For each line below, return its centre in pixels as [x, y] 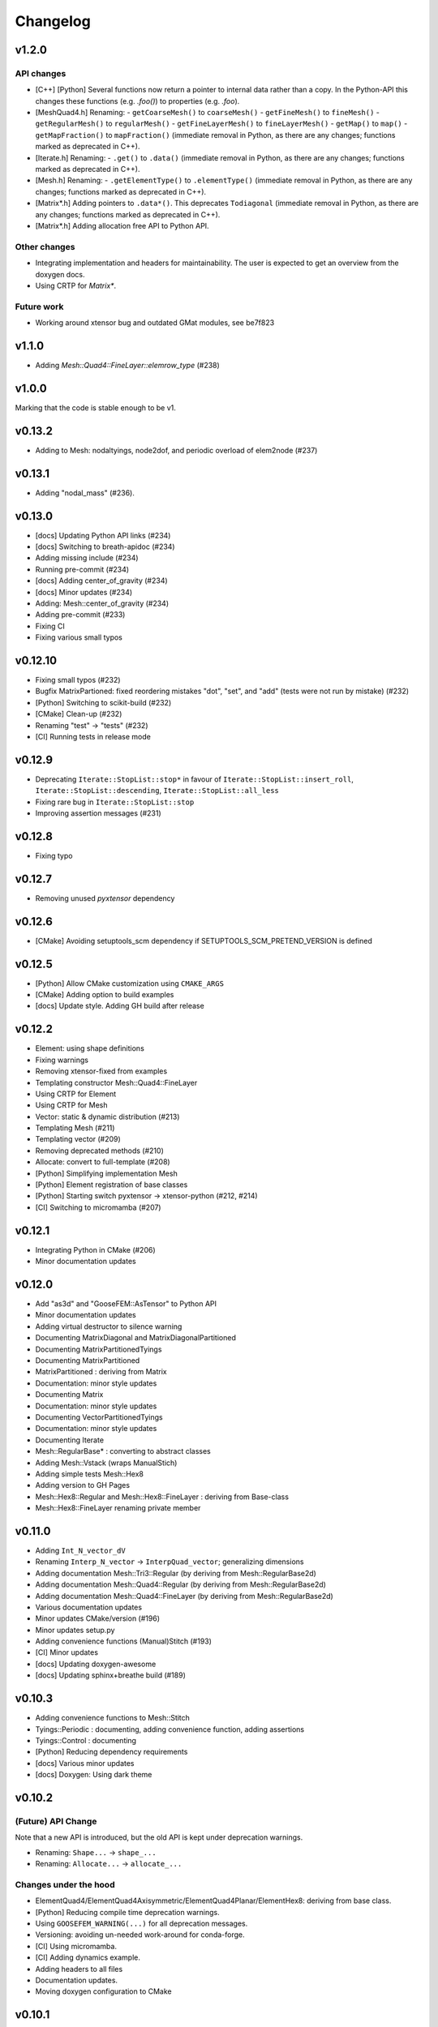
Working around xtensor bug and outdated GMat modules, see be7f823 [155, 323]
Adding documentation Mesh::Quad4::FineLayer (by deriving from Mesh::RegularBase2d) [185, 1596]
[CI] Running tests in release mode [93, 736]
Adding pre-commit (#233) [80, 615]
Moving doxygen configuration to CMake [103, 1991]
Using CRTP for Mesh [71, 1105]
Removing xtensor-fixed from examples [101, 1071]
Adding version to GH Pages [82, 1485]
